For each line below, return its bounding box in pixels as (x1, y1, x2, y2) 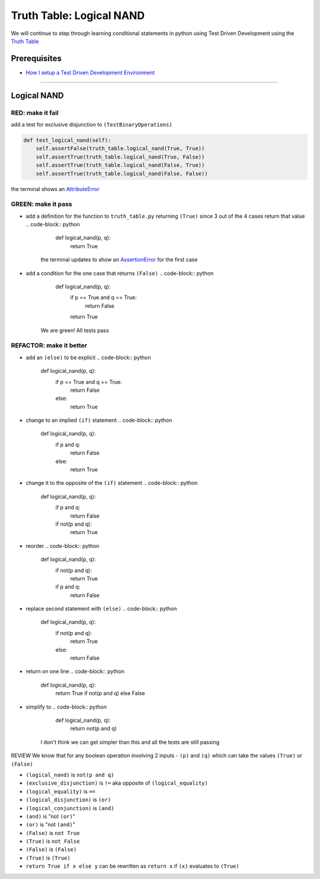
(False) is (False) (25, 846, 77, 853)
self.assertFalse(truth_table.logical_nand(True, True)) (36, 145, 205, 152)
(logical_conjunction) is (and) (25, 804, 114, 811)
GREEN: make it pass (11, 200, 72, 208)
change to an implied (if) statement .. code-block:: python (25, 417, 172, 424)
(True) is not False (25, 837, 80, 845)
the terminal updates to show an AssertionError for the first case (40, 256, 198, 264)
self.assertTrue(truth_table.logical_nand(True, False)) (36, 153, 205, 160)
